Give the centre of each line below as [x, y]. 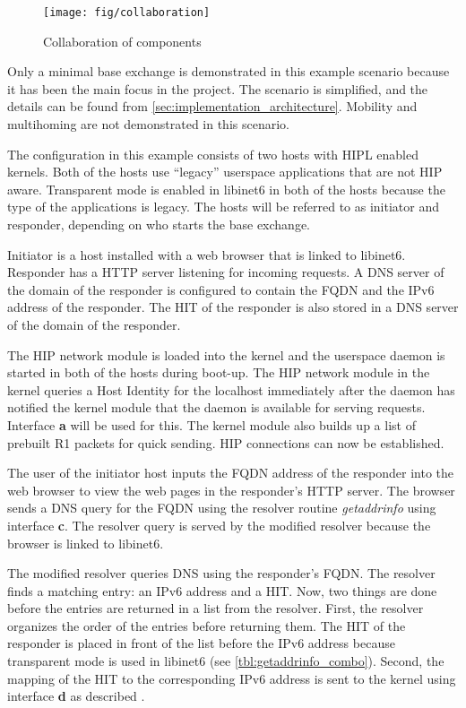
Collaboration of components [122, 41]
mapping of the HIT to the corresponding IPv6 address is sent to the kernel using [232, 678]
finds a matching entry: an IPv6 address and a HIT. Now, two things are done [222, 590]
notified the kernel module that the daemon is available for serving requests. [216, 407]
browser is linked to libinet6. [86, 543]
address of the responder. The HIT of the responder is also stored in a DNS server [233, 307]
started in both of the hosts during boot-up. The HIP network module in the [219, 372]
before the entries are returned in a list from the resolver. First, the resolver [216, 608]
